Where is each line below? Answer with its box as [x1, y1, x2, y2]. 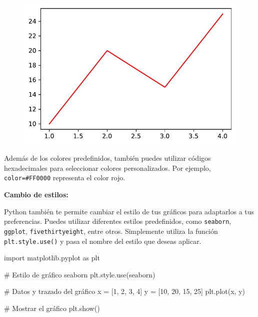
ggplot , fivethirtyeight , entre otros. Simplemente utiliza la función [4, 225, 218, 236]
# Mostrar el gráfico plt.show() [4, 303, 100, 313]
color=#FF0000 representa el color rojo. [4, 172, 125, 183]
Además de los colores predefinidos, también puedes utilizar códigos [4, 153, 211, 163]
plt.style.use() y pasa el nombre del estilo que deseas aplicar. [4, 235, 201, 246]
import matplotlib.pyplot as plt [4, 252, 100, 263]
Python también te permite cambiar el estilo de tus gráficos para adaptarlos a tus [4, 206, 254, 216]
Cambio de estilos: [4, 189, 68, 200]
